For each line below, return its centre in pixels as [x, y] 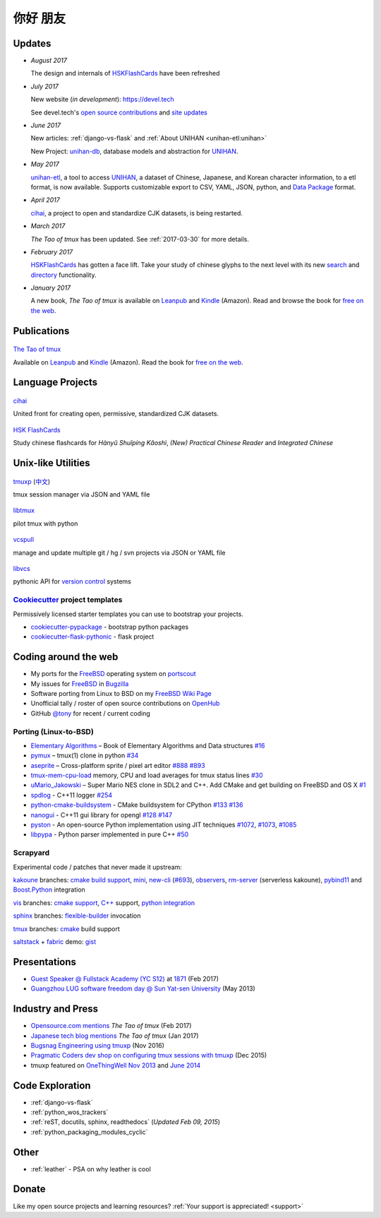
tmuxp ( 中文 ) [32, 481]
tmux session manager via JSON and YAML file [81, 495]
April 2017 [45, 200]
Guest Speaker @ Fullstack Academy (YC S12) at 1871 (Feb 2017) [125, 978]
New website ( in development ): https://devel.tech [102, 100]
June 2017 [46, 125]
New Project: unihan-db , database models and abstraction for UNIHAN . [134, 151]
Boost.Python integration [49, 889]
